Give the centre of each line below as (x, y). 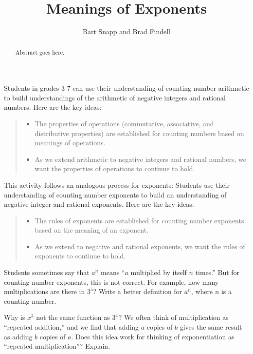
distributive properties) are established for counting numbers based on (139, 133)
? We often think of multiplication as (173, 317)
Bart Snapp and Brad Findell (126, 31)
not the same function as (73, 317)
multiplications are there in (45, 291)
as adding (18, 336)
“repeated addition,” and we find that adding (71, 327)
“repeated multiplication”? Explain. (57, 346)
